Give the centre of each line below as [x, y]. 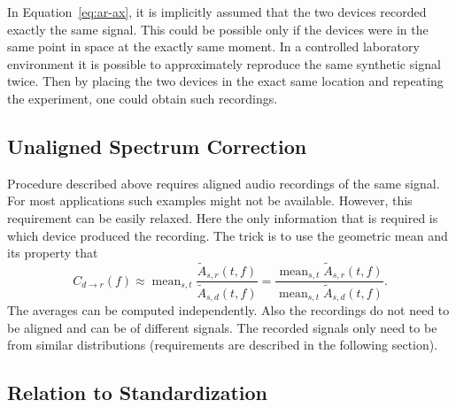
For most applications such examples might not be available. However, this [210, 200]
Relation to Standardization [137, 393]
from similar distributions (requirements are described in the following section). [223, 345]
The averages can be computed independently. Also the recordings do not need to [228, 309]
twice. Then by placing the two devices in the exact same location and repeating [225, 81]
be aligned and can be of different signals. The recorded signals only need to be [222, 327]
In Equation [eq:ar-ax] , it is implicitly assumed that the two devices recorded [217, 12]
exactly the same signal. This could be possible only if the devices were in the [218, 29]
